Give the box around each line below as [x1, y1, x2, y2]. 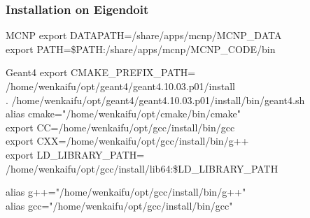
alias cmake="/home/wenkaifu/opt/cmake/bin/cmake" [6, 106, 241, 121]
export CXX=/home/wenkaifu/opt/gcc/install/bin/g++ [6, 133, 249, 148]
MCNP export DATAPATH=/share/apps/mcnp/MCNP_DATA [6, 28, 282, 43]
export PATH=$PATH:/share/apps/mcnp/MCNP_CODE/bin [6, 41, 276, 56]
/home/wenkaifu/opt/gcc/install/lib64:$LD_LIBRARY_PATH [6, 161, 279, 175]
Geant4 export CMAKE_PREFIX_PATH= [6, 65, 196, 80]
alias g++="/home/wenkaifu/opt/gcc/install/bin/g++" [6, 184, 246, 199]
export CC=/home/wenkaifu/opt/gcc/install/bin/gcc [6, 119, 235, 134]
